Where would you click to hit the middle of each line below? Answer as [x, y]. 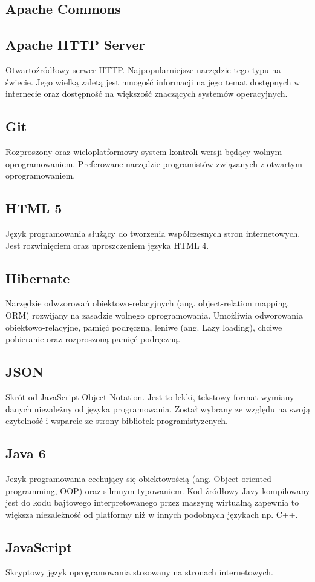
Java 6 [26, 453]
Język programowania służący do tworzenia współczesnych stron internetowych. [153, 233]
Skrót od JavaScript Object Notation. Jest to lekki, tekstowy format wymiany [150, 396]
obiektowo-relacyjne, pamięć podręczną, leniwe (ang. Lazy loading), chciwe [144, 327]
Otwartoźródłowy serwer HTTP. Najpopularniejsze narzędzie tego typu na [143, 69]
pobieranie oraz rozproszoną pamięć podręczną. [93, 339]
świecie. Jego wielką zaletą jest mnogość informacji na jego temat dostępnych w [153, 81]
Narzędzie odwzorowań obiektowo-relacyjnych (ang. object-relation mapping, [148, 303]
